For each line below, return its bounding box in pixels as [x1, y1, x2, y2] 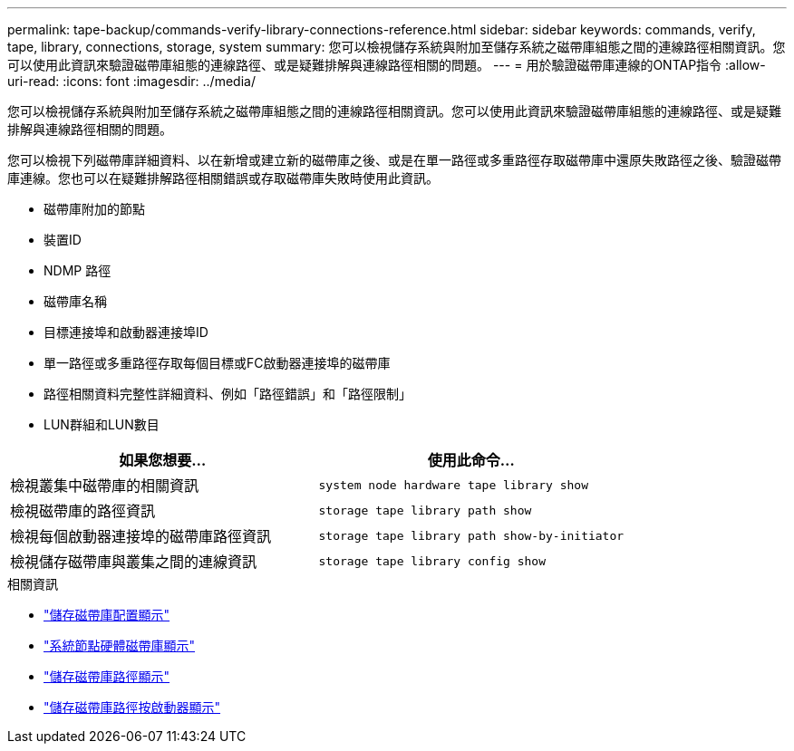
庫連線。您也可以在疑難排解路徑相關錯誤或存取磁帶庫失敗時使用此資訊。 [7, 170, 439, 186]
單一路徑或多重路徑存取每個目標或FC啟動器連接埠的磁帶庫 [44, 355, 391, 371]
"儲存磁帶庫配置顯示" [44, 607, 170, 622]
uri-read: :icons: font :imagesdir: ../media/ [7, 73, 256, 89]
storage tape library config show [318, 554, 546, 568]
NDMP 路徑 [44, 263, 111, 278]
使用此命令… [427, 451, 515, 469]
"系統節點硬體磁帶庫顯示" [44, 638, 196, 653]
